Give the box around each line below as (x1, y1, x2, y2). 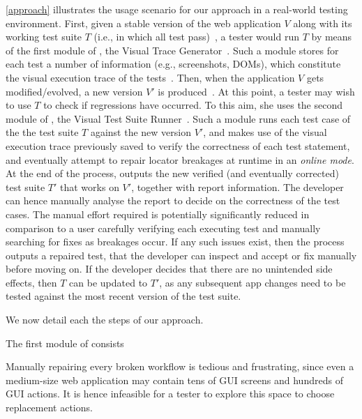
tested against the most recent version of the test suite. (6, 289, 241, 303)
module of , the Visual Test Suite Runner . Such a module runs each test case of (6, 111, 351, 125)
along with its (293, 15, 352, 30)
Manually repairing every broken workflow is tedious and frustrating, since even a (6, 359, 354, 374)
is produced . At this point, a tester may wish (158, 84, 355, 98)
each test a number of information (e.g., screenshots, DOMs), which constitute (6, 56, 341, 71)
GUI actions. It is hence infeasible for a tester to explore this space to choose (6, 386, 335, 401)
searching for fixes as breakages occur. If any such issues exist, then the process (6, 234, 345, 249)
